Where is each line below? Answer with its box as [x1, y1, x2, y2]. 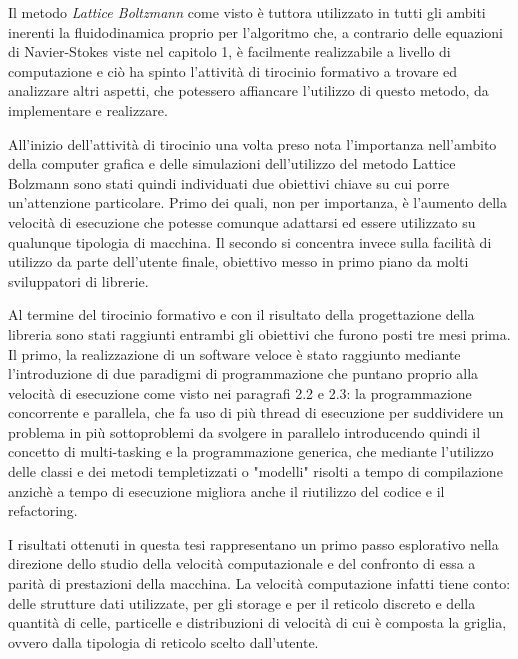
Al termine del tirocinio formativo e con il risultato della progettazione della [8, 304, 475, 325]
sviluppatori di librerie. [8, 270, 149, 291]
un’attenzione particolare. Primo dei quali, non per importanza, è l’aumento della [8, 192, 507, 213]
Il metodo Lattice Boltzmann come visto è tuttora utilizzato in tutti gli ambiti [8, 2, 486, 22]
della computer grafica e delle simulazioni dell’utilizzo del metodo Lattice [8, 153, 456, 174]
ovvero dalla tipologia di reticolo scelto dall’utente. [8, 631, 319, 652]
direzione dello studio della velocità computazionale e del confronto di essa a [8, 553, 476, 574]
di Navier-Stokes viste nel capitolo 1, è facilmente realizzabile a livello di [8, 41, 451, 62]
